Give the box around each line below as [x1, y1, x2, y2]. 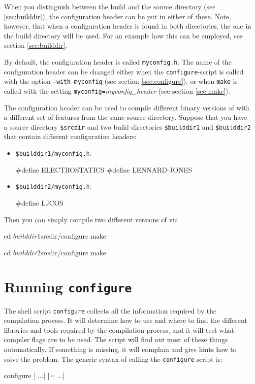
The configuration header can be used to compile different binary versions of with [4, 102, 250, 112]
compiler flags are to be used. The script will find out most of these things [4, 334, 228, 345]
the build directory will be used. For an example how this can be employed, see [4, 30, 243, 40]
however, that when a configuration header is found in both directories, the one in [4, 21, 252, 31]
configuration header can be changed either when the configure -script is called [4, 66, 244, 76]
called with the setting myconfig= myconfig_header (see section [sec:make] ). [4, 85, 230, 96]
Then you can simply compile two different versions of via [4, 214, 178, 224]
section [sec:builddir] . [4, 40, 67, 50]
